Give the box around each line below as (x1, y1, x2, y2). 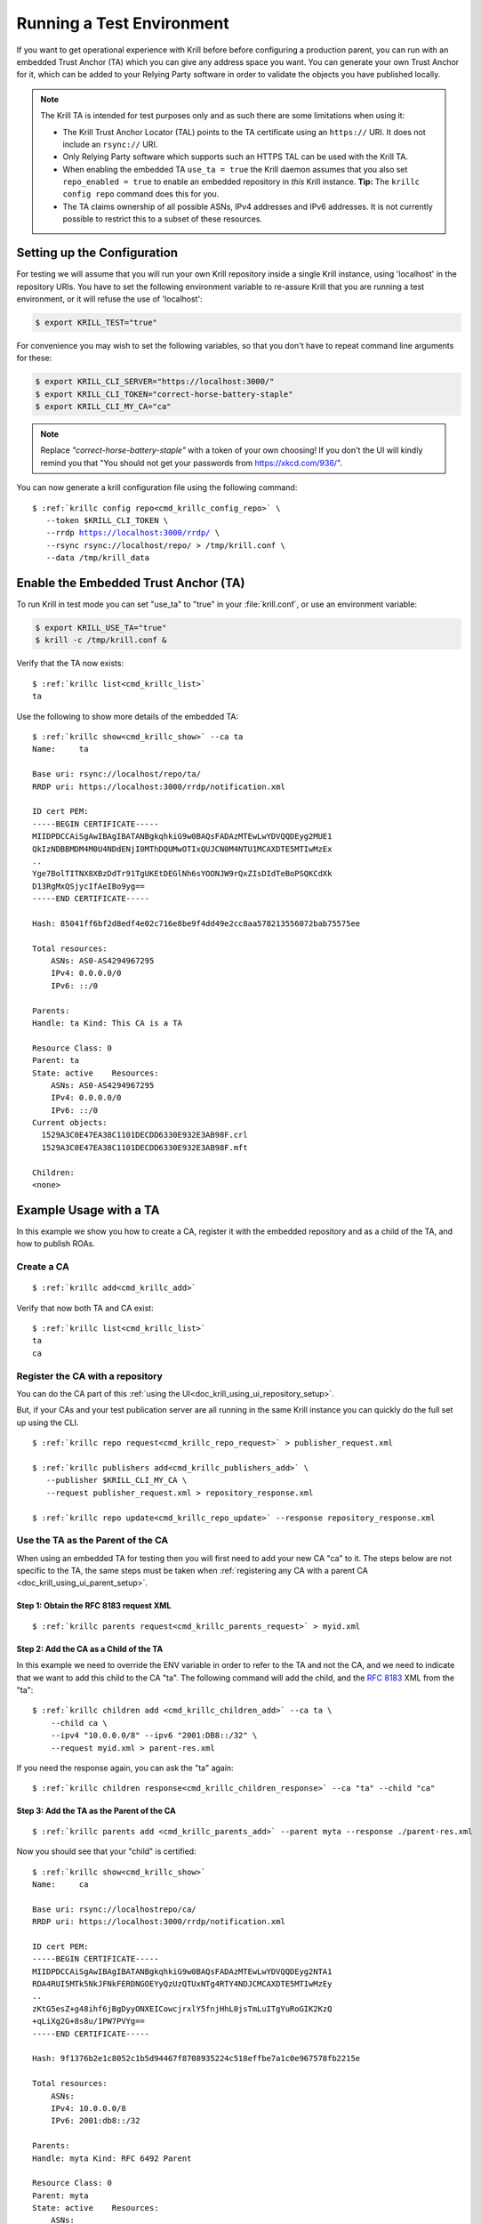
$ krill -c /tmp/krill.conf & (35, 635, 167, 645)
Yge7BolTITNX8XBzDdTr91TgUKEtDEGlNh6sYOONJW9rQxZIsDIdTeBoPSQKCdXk (32, 868, 333, 879)
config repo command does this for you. (62, 189, 220, 199)
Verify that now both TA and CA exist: (16, 1302, 155, 1313)
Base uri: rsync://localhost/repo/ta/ (32, 770, 202, 779)
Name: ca (32, 1879, 89, 1890)
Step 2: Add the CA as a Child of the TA (16, 1643, 164, 1654)
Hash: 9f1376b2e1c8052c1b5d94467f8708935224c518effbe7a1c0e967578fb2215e (32, 2053, 361, 2064)
